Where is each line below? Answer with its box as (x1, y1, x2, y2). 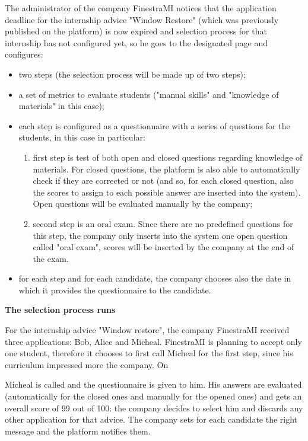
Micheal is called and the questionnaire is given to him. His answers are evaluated (5, 378, 302, 391)
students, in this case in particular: (18, 131, 145, 143)
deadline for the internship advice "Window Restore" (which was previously (5, 13, 279, 25)
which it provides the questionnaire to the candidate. (18, 283, 211, 296)
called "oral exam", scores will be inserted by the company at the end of (33, 241, 294, 253)
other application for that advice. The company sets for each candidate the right (5, 413, 298, 426)
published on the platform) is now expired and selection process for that (5, 25, 267, 37)
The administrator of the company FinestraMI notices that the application (5, 2, 277, 14)
